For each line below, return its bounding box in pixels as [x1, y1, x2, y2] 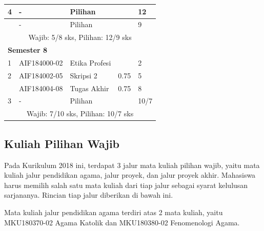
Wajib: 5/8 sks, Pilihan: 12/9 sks [28, 32, 132, 43]
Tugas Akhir [70, 82, 109, 93]
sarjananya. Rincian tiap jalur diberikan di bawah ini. [4, 190, 173, 200]
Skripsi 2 [70, 70, 97, 80]
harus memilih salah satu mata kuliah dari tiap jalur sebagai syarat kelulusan [4, 179, 248, 190]
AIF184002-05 [19, 70, 63, 80]
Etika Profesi [70, 57, 111, 68]
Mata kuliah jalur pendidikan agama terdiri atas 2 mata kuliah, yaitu [4, 206, 223, 217]
